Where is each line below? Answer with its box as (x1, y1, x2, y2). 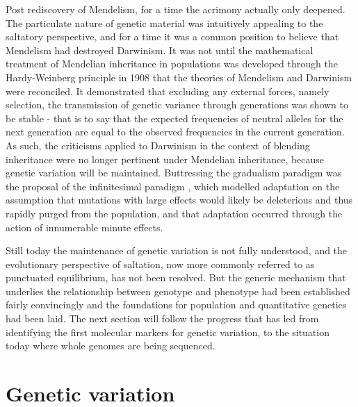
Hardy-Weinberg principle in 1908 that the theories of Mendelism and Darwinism (6, 69, 352, 84)
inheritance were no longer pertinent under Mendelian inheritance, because (6, 151, 325, 166)
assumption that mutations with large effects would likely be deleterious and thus (6, 192, 353, 207)
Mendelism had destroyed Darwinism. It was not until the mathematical (6, 42, 314, 57)
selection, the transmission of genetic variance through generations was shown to (6, 97, 348, 112)
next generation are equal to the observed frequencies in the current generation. (6, 124, 345, 139)
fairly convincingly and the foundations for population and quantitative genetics (6, 297, 347, 312)
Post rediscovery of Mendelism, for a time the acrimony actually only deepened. (6, 2, 345, 16)
